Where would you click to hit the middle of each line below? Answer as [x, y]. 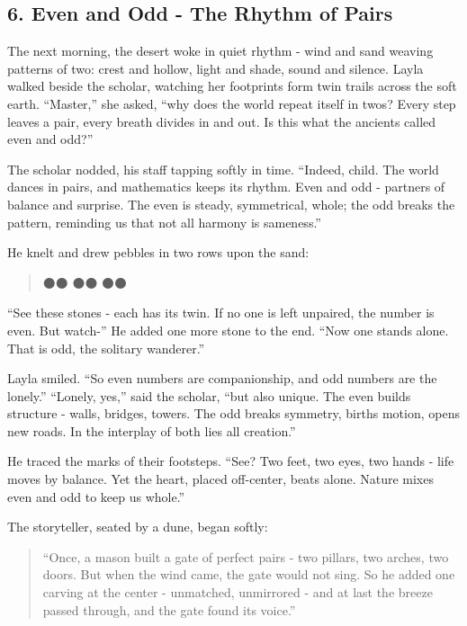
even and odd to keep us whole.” [96, 496]
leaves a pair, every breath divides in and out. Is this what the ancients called [222, 121]
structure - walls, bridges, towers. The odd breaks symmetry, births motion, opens [233, 413]
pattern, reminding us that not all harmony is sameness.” [164, 222]
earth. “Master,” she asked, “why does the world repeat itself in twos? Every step [232, 103]
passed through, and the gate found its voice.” [169, 609]
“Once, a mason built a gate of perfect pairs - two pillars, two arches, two [246, 556]
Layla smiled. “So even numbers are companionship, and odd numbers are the [222, 378]
